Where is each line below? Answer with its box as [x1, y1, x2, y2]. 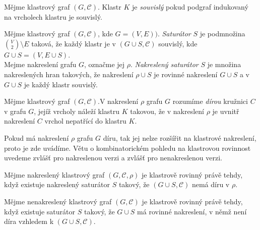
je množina [207, 59, 241, 70]
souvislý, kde [158, 38, 198, 48]
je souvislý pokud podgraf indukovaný [132, 2, 248, 12]
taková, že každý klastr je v [31, 38, 116, 48]
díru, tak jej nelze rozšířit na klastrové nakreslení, [103, 132, 256, 143]
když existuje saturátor [4, 206, 76, 216]
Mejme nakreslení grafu [4, 59, 77, 70]
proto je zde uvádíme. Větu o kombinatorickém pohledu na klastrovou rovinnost [4, 142, 251, 153]
